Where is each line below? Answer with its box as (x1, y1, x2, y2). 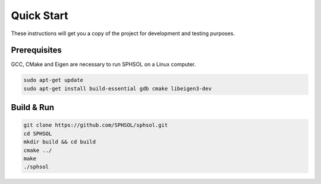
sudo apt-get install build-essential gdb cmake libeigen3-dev (23, 85, 212, 92)
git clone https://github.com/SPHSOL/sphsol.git (23, 122, 168, 129)
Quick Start (11, 9, 68, 22)
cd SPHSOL (23, 130, 52, 137)
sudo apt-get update (23, 77, 83, 83)
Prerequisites (11, 45, 62, 55)
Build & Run (11, 102, 55, 113)
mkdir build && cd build (23, 139, 96, 145)
